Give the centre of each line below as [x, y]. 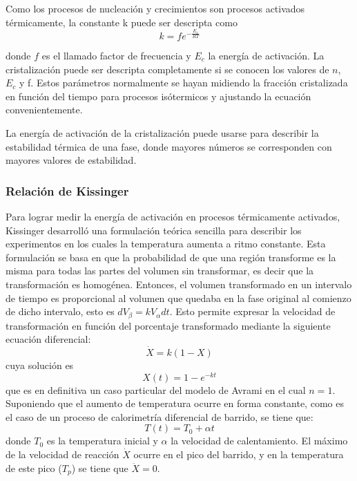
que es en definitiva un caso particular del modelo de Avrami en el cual [156, 389]
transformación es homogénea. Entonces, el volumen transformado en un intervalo [179, 284]
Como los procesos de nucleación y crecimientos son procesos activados [155, 8]
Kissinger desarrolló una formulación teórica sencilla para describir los [154, 230]
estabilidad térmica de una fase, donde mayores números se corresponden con [169, 146]
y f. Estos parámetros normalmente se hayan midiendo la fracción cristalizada [184, 83]
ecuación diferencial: [48, 339]
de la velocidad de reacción [62, 454]
